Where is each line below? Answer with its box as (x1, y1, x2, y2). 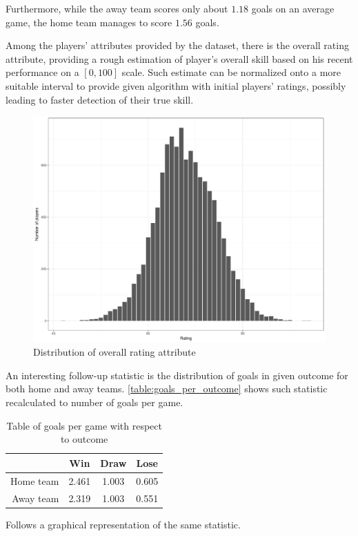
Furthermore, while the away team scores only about (6, 1, 228, 15)
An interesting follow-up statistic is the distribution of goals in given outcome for (6, 367, 348, 382)
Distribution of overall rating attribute (33, 345, 196, 359)
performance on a (6, 65, 79, 79)
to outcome (60, 432, 108, 446)
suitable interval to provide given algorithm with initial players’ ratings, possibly (6, 78, 346, 93)
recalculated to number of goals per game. (6, 395, 183, 410)
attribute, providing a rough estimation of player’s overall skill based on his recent (6, 51, 353, 66)
